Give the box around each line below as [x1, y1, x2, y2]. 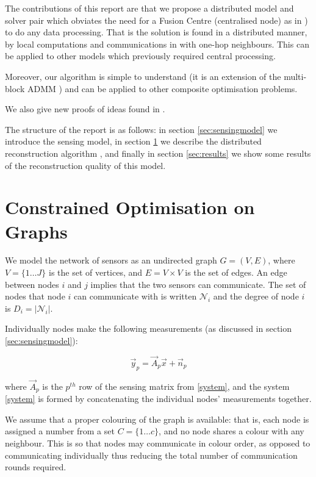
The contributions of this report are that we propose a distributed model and [5, 2, 294, 14]
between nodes [5, 278, 59, 290]
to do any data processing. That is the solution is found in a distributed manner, [5, 26, 307, 38]
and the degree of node [213, 290, 299, 303]
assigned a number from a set [5, 425, 115, 437]
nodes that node [5, 290, 65, 303]
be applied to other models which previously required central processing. [5, 49, 276, 62]
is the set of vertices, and [48, 266, 143, 279]
